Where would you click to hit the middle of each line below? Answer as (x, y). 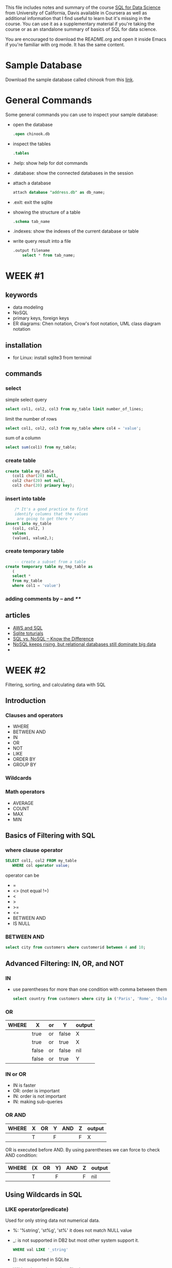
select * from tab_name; (49, 256)
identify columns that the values (51, 514)
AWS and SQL (27, 628)
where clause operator (34, 850)
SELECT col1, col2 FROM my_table (41, 861)
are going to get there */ (45, 519)
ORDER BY (24, 759)
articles (18, 616)
